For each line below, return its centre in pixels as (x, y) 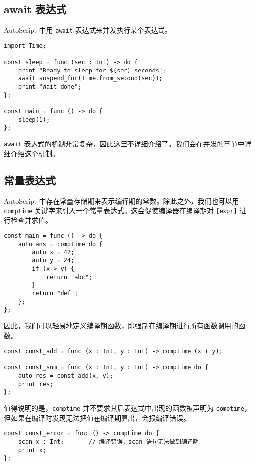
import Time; (25, 46)
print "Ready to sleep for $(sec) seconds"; (92, 70)
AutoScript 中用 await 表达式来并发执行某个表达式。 (88, 30)
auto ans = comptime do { (60, 244)
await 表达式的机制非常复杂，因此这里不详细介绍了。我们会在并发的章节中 (124, 144)
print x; (32, 450)
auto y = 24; (53, 261)
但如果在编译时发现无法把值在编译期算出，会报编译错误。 (97, 417)
